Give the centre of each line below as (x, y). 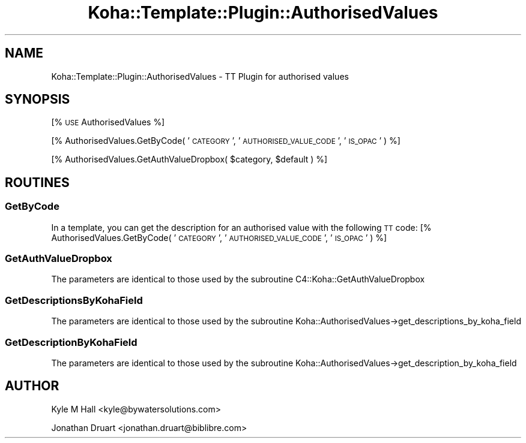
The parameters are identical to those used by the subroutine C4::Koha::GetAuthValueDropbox (238, 279)
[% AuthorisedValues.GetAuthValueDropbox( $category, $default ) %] (189, 159)
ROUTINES (37, 182)
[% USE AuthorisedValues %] (108, 122)
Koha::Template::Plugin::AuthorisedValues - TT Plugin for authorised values (200, 76)
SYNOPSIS (38, 100)
